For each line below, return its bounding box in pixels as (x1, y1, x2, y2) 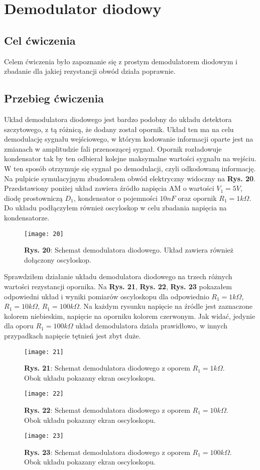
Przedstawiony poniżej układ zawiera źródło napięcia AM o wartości (4, 183, 214, 193)
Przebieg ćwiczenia (4, 90, 104, 106)
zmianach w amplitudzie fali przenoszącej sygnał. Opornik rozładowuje (4, 143, 222, 154)
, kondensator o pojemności (73, 192, 158, 203)
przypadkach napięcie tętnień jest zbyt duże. (4, 330, 141, 340)
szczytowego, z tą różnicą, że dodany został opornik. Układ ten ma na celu (4, 124, 234, 134)
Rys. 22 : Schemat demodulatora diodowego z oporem (24, 405, 190, 415)
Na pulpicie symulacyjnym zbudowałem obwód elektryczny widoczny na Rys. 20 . (4, 173, 255, 183)
